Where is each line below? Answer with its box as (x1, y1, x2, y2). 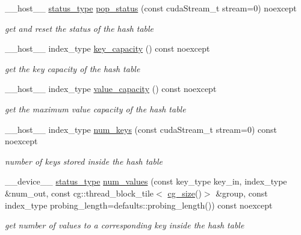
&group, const (216, 186, 268, 199)
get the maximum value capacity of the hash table (5, 102, 186, 115)
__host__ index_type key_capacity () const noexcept (5, 42, 210, 55)
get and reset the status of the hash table (5, 22, 154, 34)
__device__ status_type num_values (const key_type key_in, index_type (5, 175, 287, 188)
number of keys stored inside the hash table (5, 154, 163, 167)
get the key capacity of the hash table (5, 62, 140, 75)
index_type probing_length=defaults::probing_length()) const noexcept (5, 198, 273, 211)
